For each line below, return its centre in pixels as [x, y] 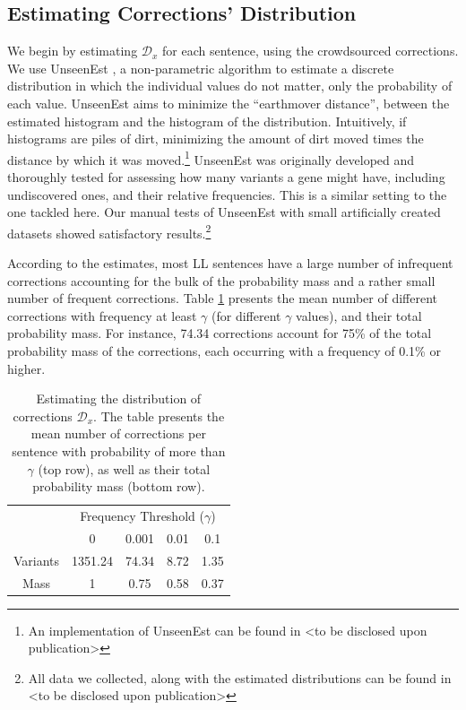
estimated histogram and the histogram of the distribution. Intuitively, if [207, 121]
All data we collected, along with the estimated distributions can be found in [240, 677]
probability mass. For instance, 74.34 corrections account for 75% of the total [220, 333]
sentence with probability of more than [119, 450]
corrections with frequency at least [102, 315]
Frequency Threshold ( [142, 516]
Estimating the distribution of [119, 398]
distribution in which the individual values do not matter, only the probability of [230, 86]
